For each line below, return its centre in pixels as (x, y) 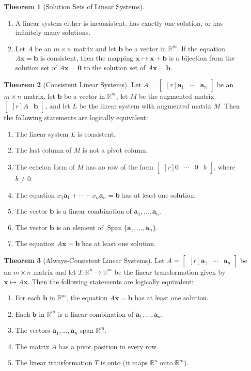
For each (28, 298)
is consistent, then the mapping (87, 58)
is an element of (80, 227)
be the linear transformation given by (170, 271)
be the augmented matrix (176, 96)
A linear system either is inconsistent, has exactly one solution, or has (119, 23)
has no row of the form (120, 166)
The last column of (43, 150)
